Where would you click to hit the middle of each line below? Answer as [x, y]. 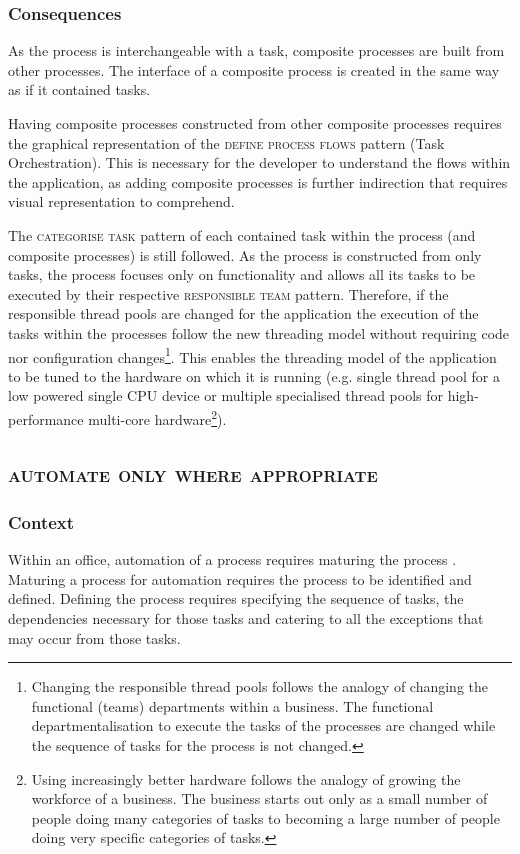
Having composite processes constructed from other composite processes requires [255, 123]
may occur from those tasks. [94, 637]
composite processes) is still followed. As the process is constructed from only [245, 254]
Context [41, 521]
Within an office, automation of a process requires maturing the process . [232, 559]
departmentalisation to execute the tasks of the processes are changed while [263, 725]
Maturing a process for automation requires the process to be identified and [240, 578]
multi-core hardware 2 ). [157, 417]
